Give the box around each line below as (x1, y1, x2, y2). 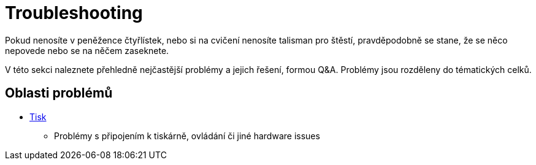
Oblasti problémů (5, 85, 113, 101)
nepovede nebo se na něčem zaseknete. (5, 45, 169, 56)
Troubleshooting (5, 2, 143, 23)
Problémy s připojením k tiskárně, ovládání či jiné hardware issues (54, 130, 320, 141)
